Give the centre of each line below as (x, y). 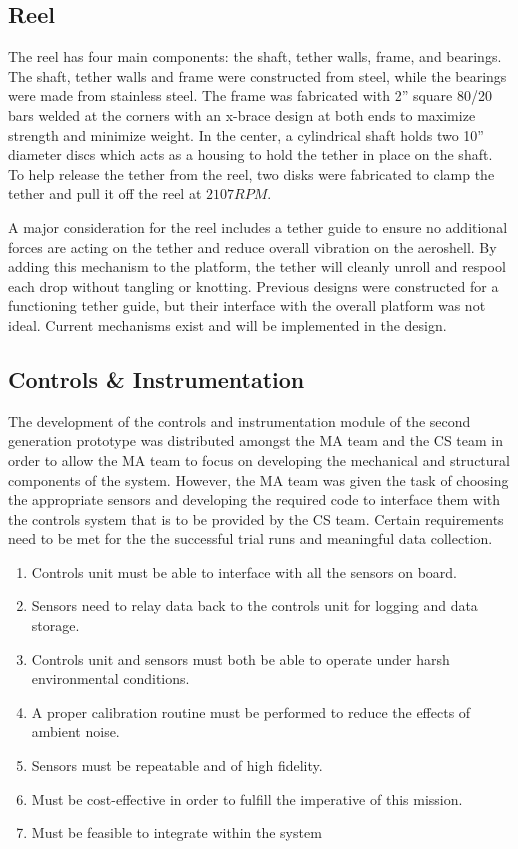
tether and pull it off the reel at (105, 193)
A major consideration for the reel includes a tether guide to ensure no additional (258, 226)
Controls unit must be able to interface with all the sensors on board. (244, 571)
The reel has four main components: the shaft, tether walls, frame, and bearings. (255, 56)
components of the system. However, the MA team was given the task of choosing (258, 479)
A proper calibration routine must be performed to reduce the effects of (251, 711)
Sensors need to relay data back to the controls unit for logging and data (254, 605)
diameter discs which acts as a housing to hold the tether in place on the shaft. (250, 154)
